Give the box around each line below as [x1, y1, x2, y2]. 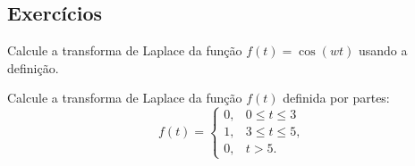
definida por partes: [283, 88, 390, 107]
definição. [7, 58, 59, 77]
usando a [358, 41, 408, 60]
